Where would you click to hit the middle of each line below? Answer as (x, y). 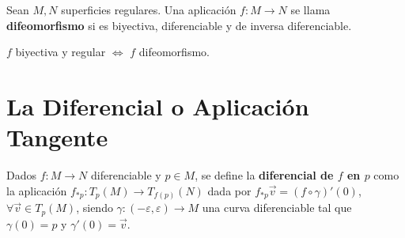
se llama (310, 9)
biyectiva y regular (61, 52)
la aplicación (37, 190)
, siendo (95, 208)
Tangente (57, 137)
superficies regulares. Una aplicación (149, 9)
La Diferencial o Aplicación (158, 106)
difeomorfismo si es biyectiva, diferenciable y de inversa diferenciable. (179, 25)
